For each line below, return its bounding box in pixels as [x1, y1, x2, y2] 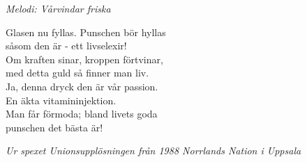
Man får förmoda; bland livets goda [6, 106, 158, 121]
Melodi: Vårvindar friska [6, 1, 111, 15]
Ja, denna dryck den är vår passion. [6, 79, 158, 93]
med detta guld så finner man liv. [6, 65, 149, 80]
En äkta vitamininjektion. [6, 92, 117, 107]
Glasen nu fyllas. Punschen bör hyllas [6, 24, 166, 39]
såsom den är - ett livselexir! [6, 38, 127, 53]
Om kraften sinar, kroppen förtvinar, [6, 51, 163, 66]
